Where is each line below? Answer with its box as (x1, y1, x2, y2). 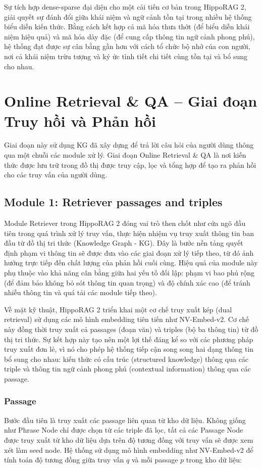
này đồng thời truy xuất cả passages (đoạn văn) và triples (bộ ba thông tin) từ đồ (4, 323, 258, 334)
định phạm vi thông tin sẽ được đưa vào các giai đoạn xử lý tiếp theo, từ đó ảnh (4, 247, 254, 258)
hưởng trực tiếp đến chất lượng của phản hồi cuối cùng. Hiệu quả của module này (4, 257, 258, 268)
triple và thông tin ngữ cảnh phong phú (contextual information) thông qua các (4, 363, 251, 374)
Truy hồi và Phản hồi (4, 110, 156, 131)
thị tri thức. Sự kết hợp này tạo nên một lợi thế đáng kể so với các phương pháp (4, 334, 253, 344)
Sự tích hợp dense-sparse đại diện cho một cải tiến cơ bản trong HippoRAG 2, (4, 2, 246, 12)
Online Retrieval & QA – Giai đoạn (4, 90, 257, 111)
